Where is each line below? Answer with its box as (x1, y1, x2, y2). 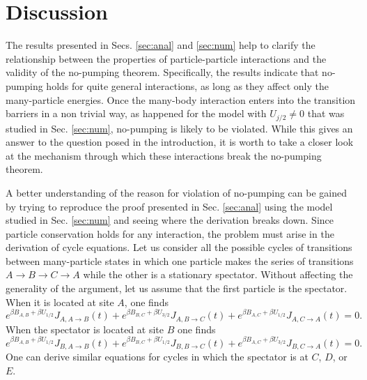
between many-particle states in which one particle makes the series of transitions (6, 253, 354, 268)
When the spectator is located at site (6, 321, 164, 336)
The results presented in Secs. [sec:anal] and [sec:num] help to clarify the (6, 38, 315, 52)
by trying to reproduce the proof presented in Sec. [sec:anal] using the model (6, 199, 333, 213)
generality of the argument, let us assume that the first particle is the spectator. (6, 281, 348, 296)
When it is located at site (6, 294, 114, 309)
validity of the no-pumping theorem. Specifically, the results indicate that (6, 65, 319, 79)
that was (307, 106, 345, 121)
